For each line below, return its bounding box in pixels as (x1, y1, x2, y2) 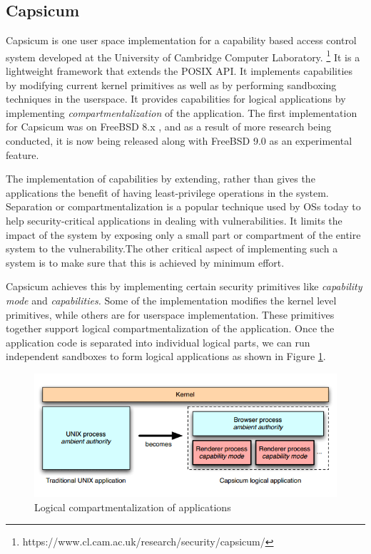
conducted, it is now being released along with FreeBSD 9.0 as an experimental (6, 133, 352, 148)
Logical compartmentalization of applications (34, 499, 231, 514)
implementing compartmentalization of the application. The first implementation (6, 105, 357, 120)
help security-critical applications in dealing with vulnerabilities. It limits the (6, 212, 342, 227)
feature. (6, 147, 39, 162)
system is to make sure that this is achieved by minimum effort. (6, 255, 285, 270)
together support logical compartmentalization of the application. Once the (6, 321, 335, 336)
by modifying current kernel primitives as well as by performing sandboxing (6, 77, 337, 92)
